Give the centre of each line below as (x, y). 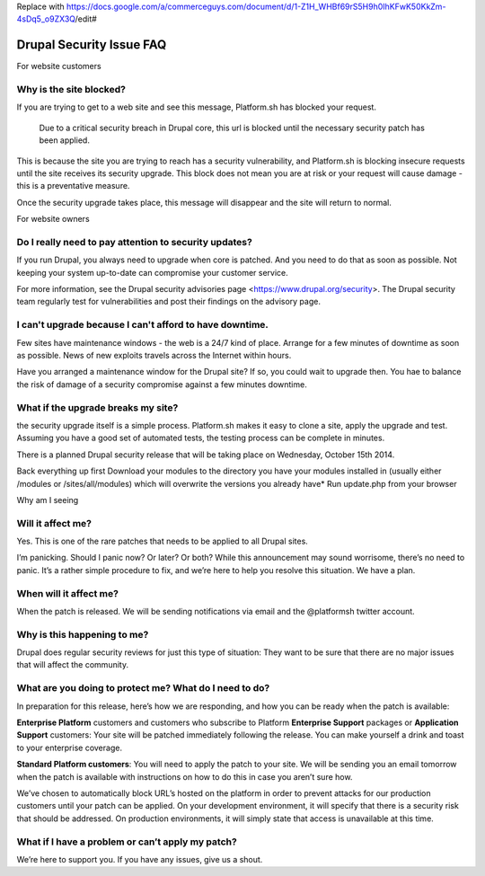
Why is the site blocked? (71, 90)
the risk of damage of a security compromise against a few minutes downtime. (162, 384)
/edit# (86, 19)
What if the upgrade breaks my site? (97, 407)
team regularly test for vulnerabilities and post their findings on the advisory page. (168, 302)
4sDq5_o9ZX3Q (46, 19)
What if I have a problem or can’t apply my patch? (127, 842)
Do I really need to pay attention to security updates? (135, 242)
